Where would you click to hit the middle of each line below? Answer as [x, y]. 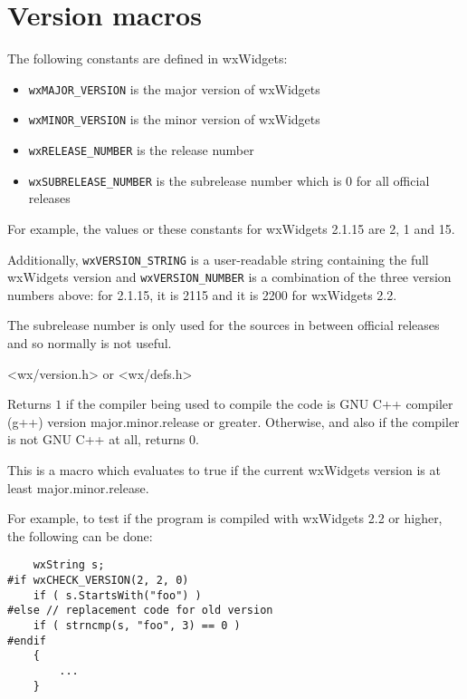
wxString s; [69, 565]
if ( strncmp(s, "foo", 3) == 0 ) [137, 626]
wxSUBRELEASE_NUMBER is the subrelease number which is [185, 180]
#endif [27, 641]
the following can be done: [80, 535]
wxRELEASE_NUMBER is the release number [141, 150]
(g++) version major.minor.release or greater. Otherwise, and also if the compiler [233, 421]
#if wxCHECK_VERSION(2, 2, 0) [98, 581]
